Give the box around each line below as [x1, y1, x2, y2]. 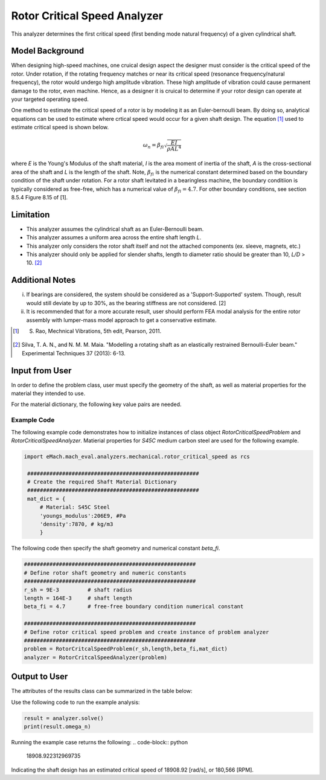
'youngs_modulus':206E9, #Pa [39, 512, 126, 519]
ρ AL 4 [167, 144, 182, 152]
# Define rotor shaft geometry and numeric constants [24, 569, 187, 576]
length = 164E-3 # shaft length [24, 595, 133, 601]
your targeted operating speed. [11, 95, 89, 103]
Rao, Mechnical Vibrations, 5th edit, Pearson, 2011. [35, 327, 162, 335]
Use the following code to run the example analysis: [11, 698, 140, 706]
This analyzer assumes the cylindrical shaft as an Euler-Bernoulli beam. [26, 225, 204, 233]
